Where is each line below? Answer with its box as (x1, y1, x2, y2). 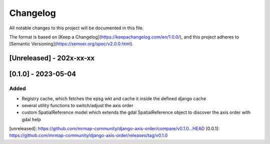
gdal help (21, 116, 41, 122)
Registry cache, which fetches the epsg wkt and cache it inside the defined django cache (21, 95, 206, 102)
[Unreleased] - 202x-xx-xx (9, 54, 95, 62)
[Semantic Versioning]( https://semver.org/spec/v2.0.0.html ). (9, 41, 133, 47)
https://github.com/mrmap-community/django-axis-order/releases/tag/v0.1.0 (9, 133, 168, 139)
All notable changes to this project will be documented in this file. (9, 25, 144, 31)
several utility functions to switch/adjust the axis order (21, 102, 133, 108)
